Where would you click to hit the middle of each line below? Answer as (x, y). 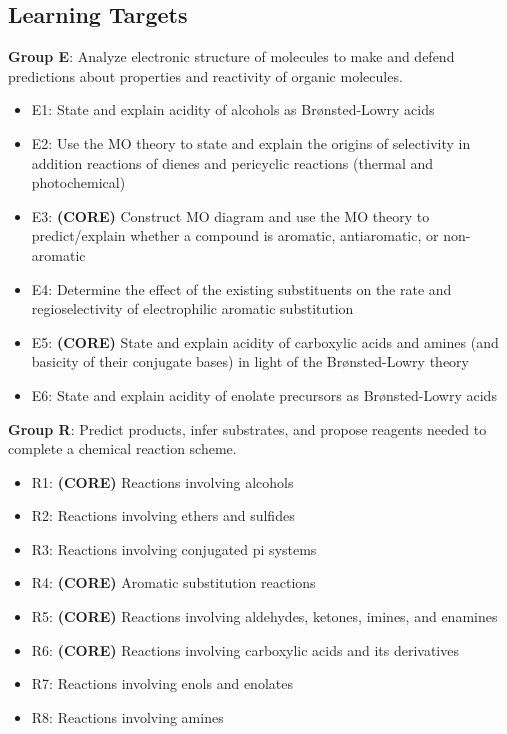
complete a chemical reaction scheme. (122, 448)
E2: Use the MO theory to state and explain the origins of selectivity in (251, 142)
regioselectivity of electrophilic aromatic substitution (192, 308)
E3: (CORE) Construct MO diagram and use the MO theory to (230, 215)
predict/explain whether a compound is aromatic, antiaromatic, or (235, 235)
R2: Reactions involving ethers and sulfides (163, 515)
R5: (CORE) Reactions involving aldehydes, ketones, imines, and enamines (264, 616)
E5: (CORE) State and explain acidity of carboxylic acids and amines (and (265, 341)
